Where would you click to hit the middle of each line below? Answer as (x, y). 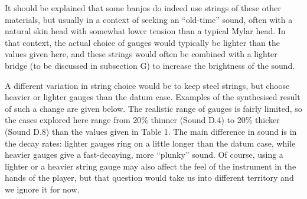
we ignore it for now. (42, 189)
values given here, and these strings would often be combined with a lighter (141, 54)
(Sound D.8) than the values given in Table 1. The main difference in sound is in (151, 131)
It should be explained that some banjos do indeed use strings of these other (143, 8)
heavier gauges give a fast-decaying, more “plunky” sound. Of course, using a (144, 155)
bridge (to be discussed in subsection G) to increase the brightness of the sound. (150, 65)
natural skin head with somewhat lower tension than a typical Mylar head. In (145, 31)
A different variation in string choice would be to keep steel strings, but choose (147, 85)
